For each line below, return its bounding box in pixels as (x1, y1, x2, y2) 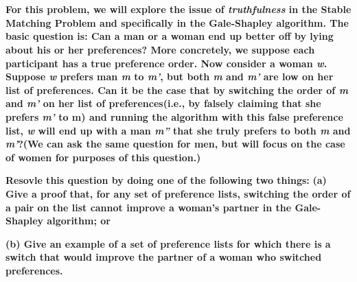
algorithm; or (47, 213, 111, 228)
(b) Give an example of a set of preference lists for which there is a (5, 236, 331, 250)
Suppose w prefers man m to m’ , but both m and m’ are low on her (5, 69, 334, 84)
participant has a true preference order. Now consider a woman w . (5, 56, 327, 70)
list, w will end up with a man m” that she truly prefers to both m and (5, 123, 351, 137)
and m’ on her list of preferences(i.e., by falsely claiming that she (5, 96, 321, 110)
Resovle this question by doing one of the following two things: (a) (5, 173, 327, 187)
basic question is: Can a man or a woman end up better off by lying (5, 29, 334, 43)
